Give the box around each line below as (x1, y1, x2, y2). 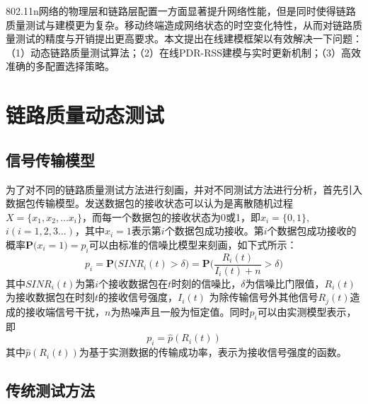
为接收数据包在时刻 (6, 290, 95, 304)
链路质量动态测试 (6, 100, 165, 129)
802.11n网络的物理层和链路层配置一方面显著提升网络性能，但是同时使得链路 (6, 4, 356, 18)
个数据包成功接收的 (267, 223, 357, 238)
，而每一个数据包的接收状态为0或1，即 (82, 209, 261, 224)
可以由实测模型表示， (257, 304, 357, 319)
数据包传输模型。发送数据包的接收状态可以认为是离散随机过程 (6, 196, 293, 210)
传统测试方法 (6, 379, 95, 401)
